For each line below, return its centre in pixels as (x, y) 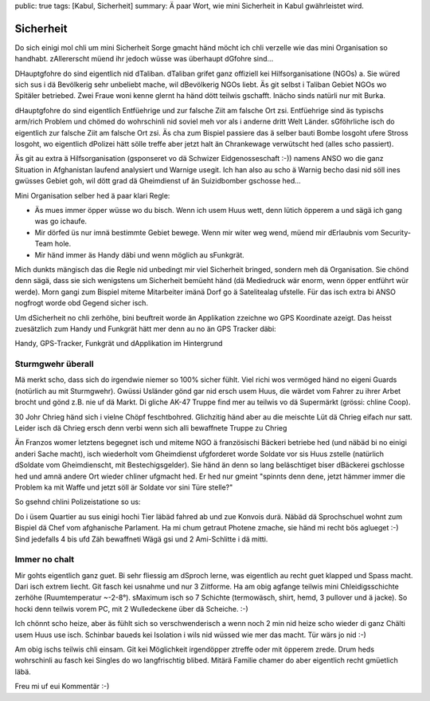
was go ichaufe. (61, 221)
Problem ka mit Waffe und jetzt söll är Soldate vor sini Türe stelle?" (124, 487)
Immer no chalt (45, 560)
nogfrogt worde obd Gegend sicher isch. (82, 303)
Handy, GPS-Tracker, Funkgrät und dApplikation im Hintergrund (119, 344)
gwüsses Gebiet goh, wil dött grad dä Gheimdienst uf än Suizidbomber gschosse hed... (158, 181)
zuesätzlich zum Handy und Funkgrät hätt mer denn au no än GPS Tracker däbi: (145, 329)
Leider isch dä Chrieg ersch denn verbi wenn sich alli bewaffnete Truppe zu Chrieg (151, 427)
